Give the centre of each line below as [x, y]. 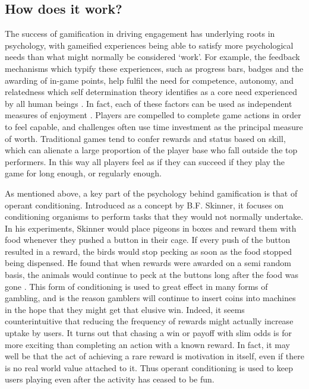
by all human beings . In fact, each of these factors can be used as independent [149, 103]
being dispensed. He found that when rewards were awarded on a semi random [148, 263]
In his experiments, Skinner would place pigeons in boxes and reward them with [151, 228]
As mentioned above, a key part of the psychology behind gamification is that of [151, 193]
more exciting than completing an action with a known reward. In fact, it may [148, 344]
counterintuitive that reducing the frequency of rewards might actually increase [149, 321]
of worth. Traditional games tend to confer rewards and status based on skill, [145, 138]
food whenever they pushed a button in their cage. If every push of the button [148, 240]
